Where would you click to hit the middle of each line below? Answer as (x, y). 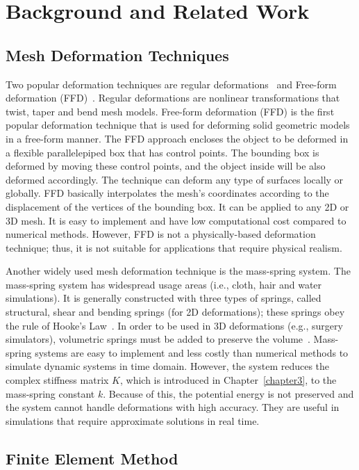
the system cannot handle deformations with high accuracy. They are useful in (173, 407)
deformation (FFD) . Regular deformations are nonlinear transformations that (173, 98)
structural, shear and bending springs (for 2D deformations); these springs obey (175, 312)
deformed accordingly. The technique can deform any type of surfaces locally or (175, 179)
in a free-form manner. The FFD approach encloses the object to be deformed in (177, 138)
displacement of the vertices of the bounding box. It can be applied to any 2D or (177, 206)
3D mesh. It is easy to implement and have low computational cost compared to (176, 220)
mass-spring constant (50, 393)
